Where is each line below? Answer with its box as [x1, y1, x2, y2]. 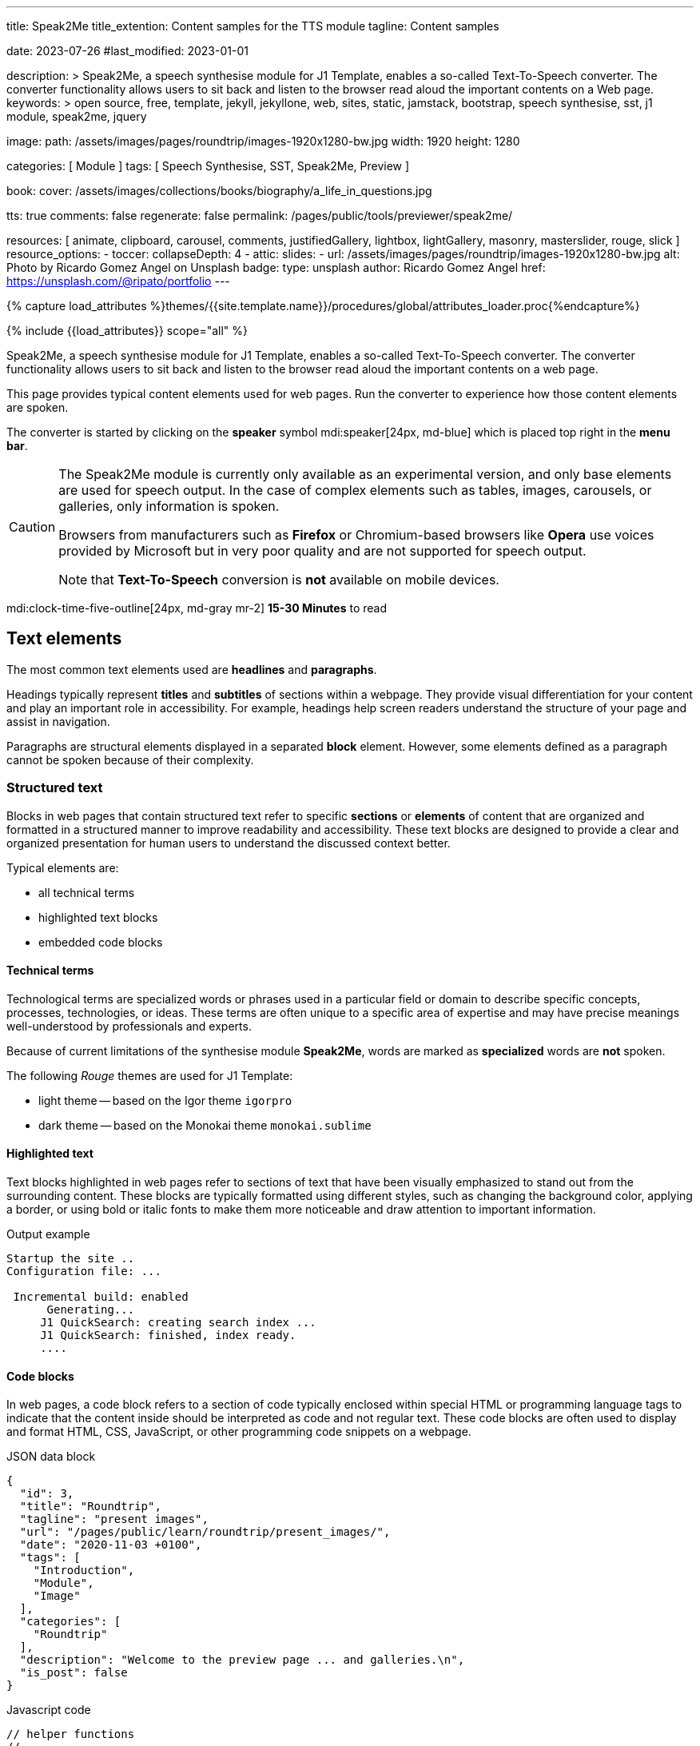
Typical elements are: [6, 860, 119, 875]
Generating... [46, 1303, 135, 1317]
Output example [6, 1227, 90, 1242]
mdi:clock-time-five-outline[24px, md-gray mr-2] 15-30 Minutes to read [6, 601, 388, 615]
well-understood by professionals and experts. [6, 1019, 252, 1033]
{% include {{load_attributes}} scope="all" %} [6, 324, 248, 337]
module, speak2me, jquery [6, 110, 147, 123]
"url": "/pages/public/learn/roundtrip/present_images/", [19, 1525, 391, 1539]
